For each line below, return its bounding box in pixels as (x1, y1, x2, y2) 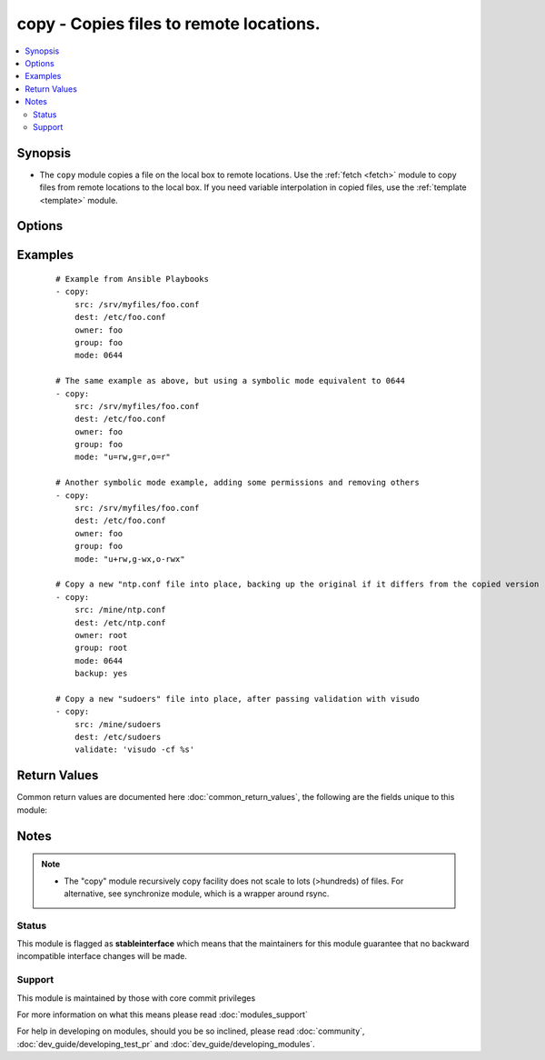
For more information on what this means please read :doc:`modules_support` (16, 1009, 308, 1020)
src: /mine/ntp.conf (74, 605, 166, 615)
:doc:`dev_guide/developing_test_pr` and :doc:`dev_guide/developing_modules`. (16, 1038, 315, 1049)
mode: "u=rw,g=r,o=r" (74, 452, 172, 463)
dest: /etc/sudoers (74, 732, 162, 743)
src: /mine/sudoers (74, 719, 162, 729)
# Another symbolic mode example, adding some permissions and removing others (55, 477, 420, 488)
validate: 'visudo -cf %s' (74, 745, 195, 755)
